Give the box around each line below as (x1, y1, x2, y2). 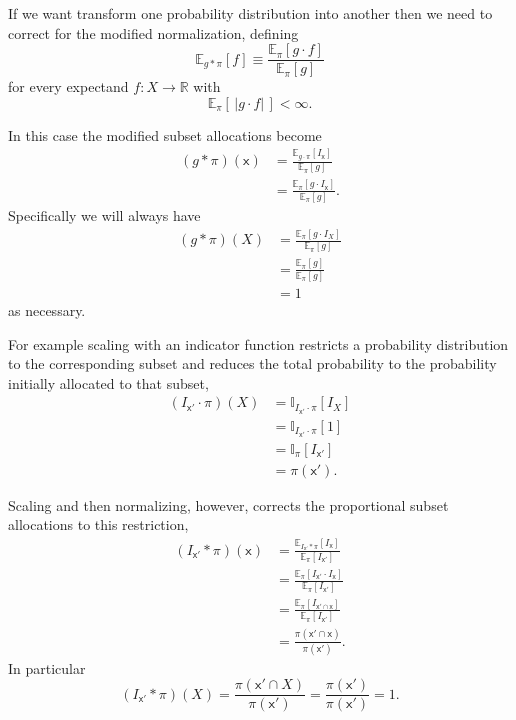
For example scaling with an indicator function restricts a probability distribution (8, 333, 509, 354)
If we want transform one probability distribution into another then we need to (8, 3, 493, 23)
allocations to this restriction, (8, 514, 189, 535)
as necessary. (8, 300, 86, 321)
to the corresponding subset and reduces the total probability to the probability (8, 353, 497, 374)
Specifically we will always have (8, 205, 201, 226)
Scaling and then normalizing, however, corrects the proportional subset (8, 494, 449, 515)
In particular (8, 657, 86, 678)
